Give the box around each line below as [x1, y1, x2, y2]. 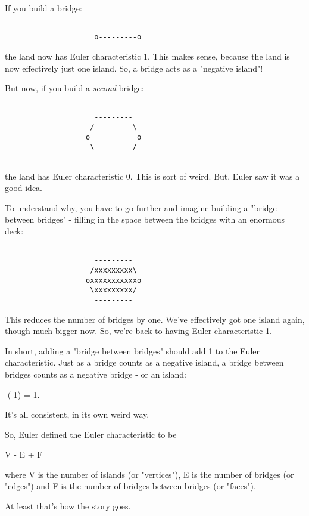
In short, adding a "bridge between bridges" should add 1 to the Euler [5, 344, 260, 357]
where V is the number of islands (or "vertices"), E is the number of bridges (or [5, 468, 294, 480]
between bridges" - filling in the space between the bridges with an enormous [5, 213, 285, 225]
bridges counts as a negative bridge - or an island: [5, 367, 186, 380]
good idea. [5, 181, 43, 194]
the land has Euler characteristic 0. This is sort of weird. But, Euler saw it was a [5, 169, 300, 182]
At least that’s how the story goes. [5, 500, 131, 512]
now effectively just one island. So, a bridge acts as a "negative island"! [5, 61, 263, 74]
